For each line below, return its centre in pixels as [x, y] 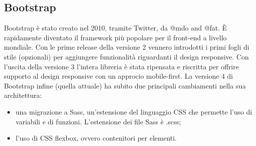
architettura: [23, 95]
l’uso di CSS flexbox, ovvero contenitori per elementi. [96, 138]
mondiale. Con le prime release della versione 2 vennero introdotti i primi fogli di [127, 47]
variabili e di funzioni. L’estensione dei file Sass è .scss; [98, 121]
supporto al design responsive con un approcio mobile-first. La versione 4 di [119, 76]
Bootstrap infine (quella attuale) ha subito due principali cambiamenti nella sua [125, 85]
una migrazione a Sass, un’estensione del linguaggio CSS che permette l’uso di [134, 111]
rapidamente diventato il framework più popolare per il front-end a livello [115, 37]
